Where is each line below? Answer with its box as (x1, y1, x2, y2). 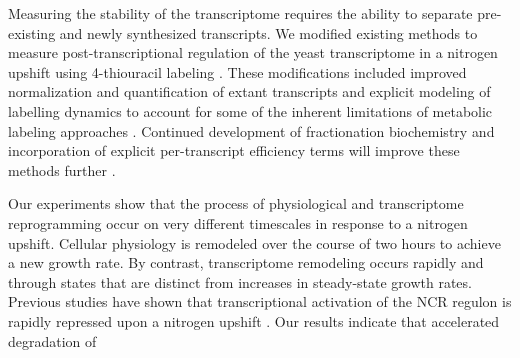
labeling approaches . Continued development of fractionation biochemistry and (8, 120, 495, 141)
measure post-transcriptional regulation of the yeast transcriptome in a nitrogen (8, 42, 498, 63)
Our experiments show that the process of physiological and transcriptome (8, 193, 464, 214)
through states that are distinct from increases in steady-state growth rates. (8, 271, 472, 292)
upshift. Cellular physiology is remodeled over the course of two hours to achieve (8, 232, 501, 253)
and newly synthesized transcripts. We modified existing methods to (59, 22, 478, 43)
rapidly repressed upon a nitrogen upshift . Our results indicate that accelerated (8, 310, 500, 331)
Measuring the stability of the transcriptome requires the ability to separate (8, 3, 473, 23)
